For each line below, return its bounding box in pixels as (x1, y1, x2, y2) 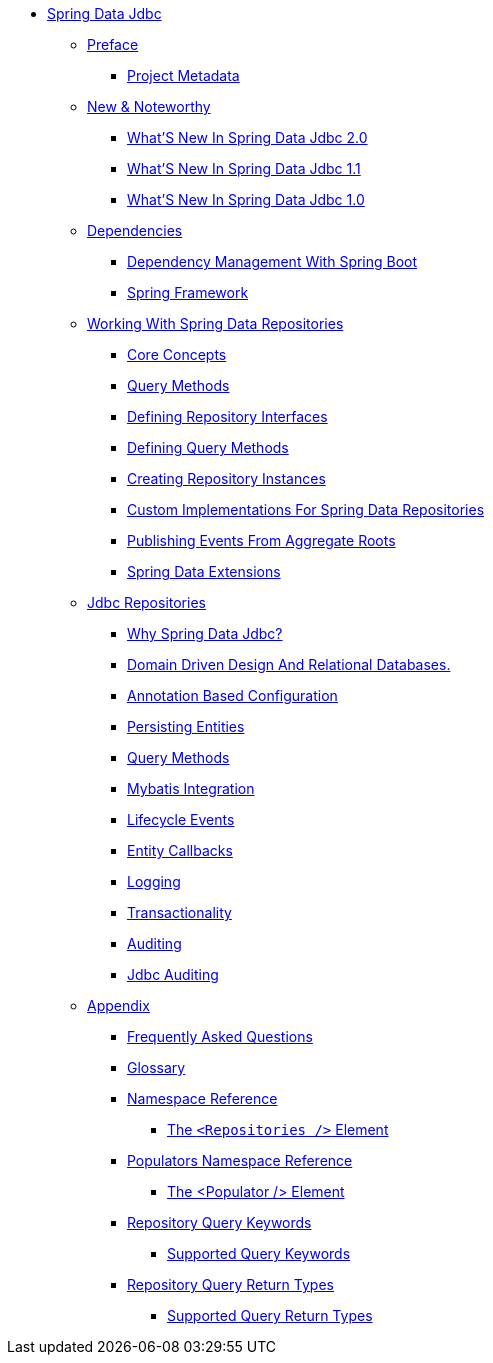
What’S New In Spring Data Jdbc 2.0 (127, 129, 368, 146)
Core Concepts (127, 346, 227, 363)
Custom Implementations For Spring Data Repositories (127, 501, 485, 518)
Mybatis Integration (127, 780, 255, 797)
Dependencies (87, 222, 183, 239)
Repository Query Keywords (127, 1214, 312, 1231)
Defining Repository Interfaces (127, 408, 328, 425)
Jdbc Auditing (127, 966, 219, 983)
